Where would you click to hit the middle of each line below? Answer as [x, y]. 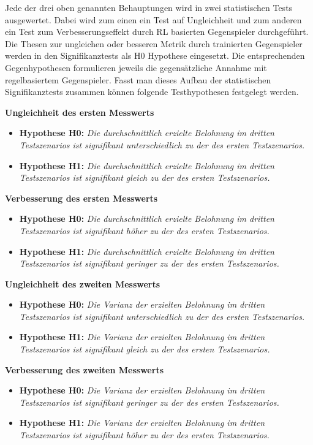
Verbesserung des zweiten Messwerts [84, 369]
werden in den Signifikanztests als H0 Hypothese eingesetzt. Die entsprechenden [155, 55]
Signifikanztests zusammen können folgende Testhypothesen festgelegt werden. [152, 92]
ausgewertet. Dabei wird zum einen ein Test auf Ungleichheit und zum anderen [153, 19]
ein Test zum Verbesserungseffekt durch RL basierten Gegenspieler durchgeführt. [157, 32]
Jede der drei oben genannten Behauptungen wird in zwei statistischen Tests [149, 7]
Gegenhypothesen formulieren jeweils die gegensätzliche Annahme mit [136, 67]
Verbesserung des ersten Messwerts [81, 198]
